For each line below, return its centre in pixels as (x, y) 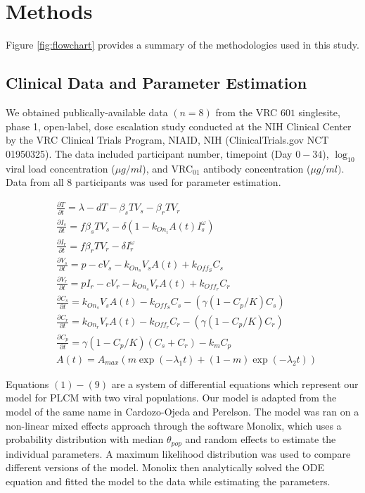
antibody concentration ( (257, 168)
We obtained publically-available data (87, 112)
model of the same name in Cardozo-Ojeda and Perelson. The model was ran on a (182, 412)
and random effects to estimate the (261, 439)
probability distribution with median (85, 439)
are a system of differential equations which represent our (235, 383)
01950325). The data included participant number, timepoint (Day (149, 153)
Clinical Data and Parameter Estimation (156, 83)
